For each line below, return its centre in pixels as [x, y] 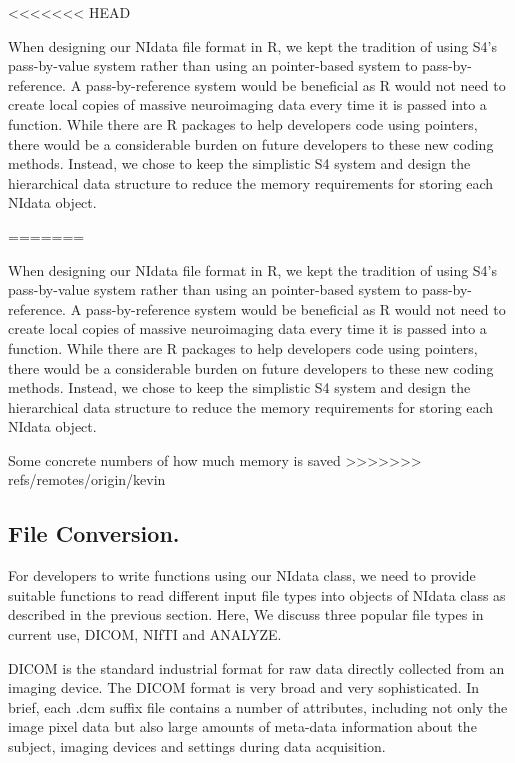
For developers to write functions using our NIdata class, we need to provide [242, 575]
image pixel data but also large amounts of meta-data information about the [242, 726]
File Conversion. [94, 533]
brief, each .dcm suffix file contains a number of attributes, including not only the [258, 706]
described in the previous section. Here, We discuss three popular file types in [246, 614]
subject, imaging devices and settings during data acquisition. [197, 746]
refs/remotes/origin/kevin [87, 479]
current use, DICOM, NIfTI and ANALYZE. [145, 634]
